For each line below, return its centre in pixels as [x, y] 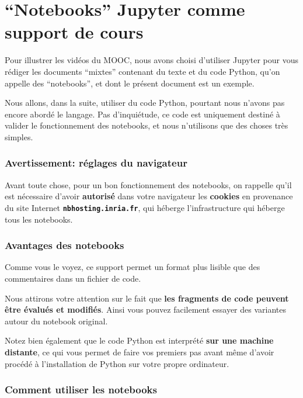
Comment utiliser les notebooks [81, 390]
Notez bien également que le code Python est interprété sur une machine [139, 340]
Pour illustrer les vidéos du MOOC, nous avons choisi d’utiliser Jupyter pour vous [151, 60]
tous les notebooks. [39, 219]
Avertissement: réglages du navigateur [96, 163]
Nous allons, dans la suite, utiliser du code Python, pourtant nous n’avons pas [145, 103]
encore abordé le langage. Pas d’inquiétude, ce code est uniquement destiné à [142, 114]
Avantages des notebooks [65, 245]
